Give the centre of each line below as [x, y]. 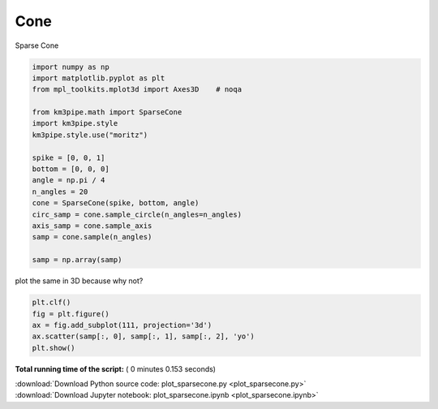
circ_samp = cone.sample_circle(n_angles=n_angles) [137, 214]
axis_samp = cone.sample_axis [92, 226]
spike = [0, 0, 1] [69, 157]
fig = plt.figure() [71, 314]
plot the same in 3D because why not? [79, 281]
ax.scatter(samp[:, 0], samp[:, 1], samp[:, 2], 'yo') [143, 336]
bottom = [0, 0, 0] [71, 169]
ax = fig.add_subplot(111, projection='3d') [122, 325]
